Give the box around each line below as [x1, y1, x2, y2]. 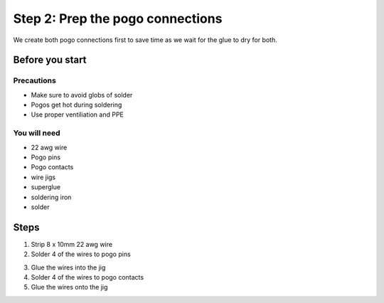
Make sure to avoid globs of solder [31, 90, 133, 99]
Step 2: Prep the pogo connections [13, 11, 223, 26]
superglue [31, 183, 60, 191]
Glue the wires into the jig [31, 263, 106, 272]
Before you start [13, 54, 87, 66]
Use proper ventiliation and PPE [31, 110, 124, 119]
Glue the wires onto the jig [31, 283, 108, 292]
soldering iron [31, 193, 72, 201]
